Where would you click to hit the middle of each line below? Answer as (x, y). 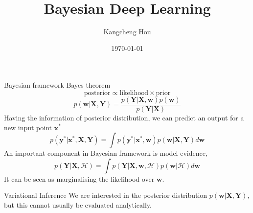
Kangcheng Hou (127, 32)
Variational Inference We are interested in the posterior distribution (106, 195)
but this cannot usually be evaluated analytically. (78, 204)
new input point (28, 127)
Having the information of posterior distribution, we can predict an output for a (124, 117)
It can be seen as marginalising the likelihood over (79, 178)
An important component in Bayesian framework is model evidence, (106, 153)
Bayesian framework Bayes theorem (57, 85)
